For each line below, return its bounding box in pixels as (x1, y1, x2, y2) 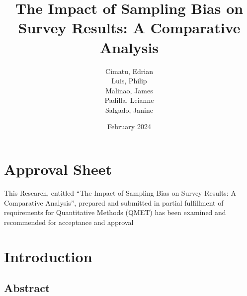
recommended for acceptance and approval (4, 217, 134, 227)
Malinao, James (105, 85, 153, 95)
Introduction (4, 246, 92, 266)
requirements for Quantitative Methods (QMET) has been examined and (4, 207, 226, 218)
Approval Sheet (4, 159, 112, 179)
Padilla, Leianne (104, 95, 154, 105)
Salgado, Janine (105, 104, 153, 115)
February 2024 (107, 121, 151, 132)
